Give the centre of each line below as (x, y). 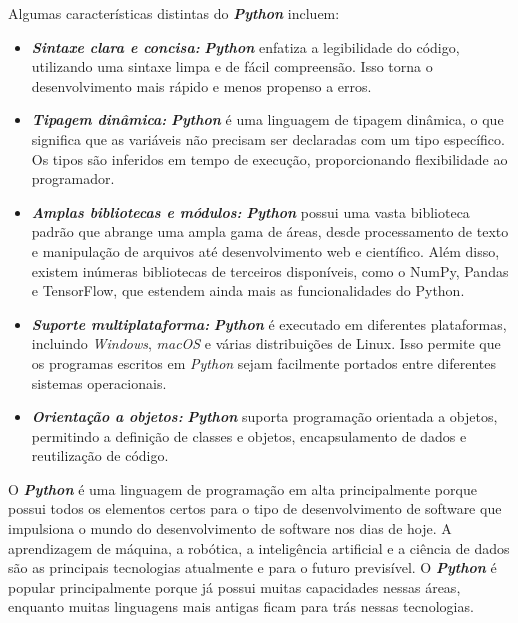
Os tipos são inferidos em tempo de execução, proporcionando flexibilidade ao (269, 158)
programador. (73, 178)
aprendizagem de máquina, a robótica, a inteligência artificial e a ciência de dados (259, 547)
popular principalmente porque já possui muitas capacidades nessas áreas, (234, 586)
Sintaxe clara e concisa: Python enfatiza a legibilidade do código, (245, 46)
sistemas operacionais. (99, 382)
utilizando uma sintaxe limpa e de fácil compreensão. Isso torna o (232, 66)
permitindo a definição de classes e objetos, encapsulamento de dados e (249, 435)
